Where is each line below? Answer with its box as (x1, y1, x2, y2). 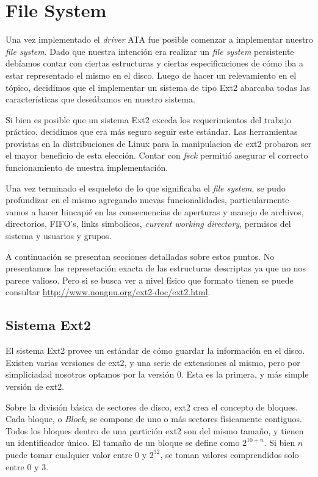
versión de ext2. (5, 379, 65, 392)
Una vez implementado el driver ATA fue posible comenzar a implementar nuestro (5, 33, 313, 46)
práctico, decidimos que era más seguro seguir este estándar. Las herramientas (5, 125, 298, 138)
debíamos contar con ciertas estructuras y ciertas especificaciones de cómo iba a (5, 57, 303, 70)
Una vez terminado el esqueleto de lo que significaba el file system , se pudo (5, 181, 286, 194)
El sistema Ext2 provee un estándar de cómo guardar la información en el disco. (5, 344, 305, 357)
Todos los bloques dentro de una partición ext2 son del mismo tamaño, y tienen (5, 424, 304, 437)
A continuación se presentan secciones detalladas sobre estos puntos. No (5, 249, 275, 262)
